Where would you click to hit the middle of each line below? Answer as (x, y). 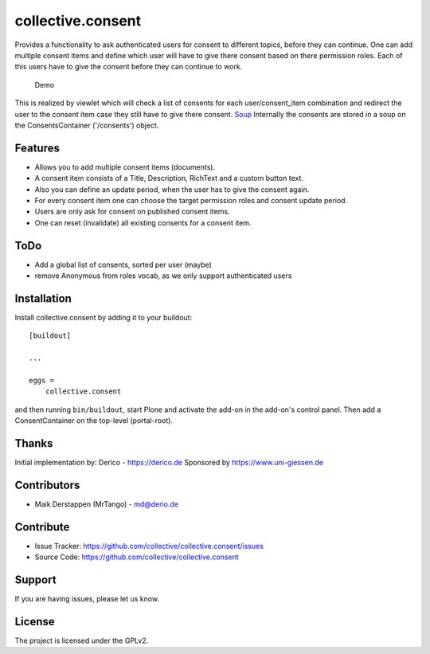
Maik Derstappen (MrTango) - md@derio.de (107, 504)
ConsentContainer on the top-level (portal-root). (94, 421)
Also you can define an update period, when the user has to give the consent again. (172, 189)
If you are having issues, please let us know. (87, 599)
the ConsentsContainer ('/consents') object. (87, 125)
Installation (43, 298)
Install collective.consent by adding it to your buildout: (104, 317)
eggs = (42, 380)
